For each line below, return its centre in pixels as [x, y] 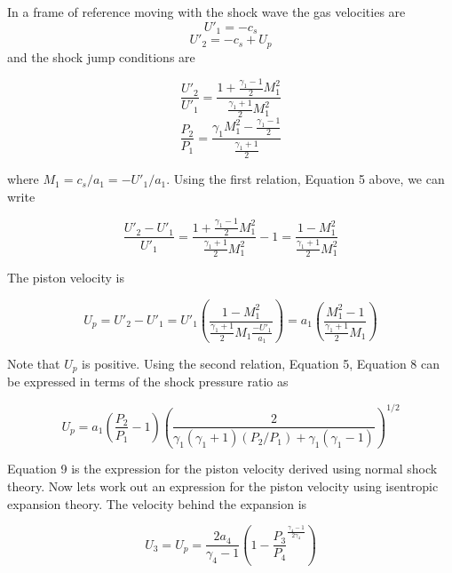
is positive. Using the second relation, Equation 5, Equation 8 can [261, 363]
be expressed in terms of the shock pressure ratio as [148, 382]
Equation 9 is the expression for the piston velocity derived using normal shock [222, 469]
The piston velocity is [66, 278]
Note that [34, 363]
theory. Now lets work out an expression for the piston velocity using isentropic [223, 486]
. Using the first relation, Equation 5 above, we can [305, 179]
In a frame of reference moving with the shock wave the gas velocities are [206, 12]
